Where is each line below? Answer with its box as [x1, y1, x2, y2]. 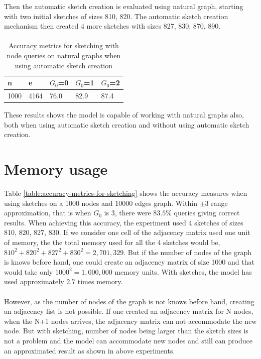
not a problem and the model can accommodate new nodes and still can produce [4, 335, 252, 345]
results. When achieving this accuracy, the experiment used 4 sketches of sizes [4, 217, 243, 227]
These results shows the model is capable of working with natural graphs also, [4, 109, 244, 120]
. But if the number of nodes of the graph [123, 247, 251, 257]
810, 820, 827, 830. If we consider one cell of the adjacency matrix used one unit [4, 227, 250, 237]
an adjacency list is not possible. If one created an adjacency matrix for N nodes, [4, 306, 253, 316]
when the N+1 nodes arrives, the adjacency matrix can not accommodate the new [4, 315, 257, 326]
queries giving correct [174, 207, 240, 218]
